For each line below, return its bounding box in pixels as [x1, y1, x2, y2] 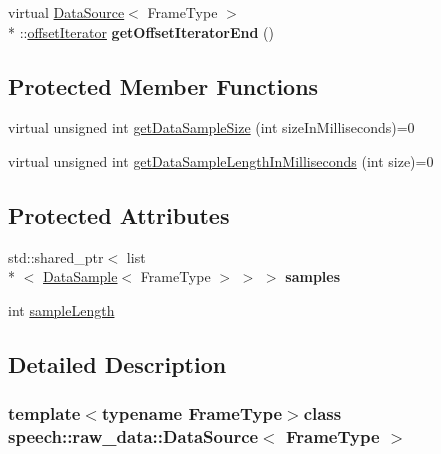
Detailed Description [8, 348, 227, 379]
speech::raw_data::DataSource [8, 424, 259, 449]
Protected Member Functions [8, 70, 319, 101]
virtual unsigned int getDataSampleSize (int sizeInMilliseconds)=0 [8, 117, 415, 138]
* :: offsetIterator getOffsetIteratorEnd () [8, 21, 274, 42]
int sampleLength [8, 299, 115, 320]
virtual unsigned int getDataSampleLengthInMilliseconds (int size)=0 [8, 150, 434, 171]
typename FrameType [101, 401, 283, 426]
